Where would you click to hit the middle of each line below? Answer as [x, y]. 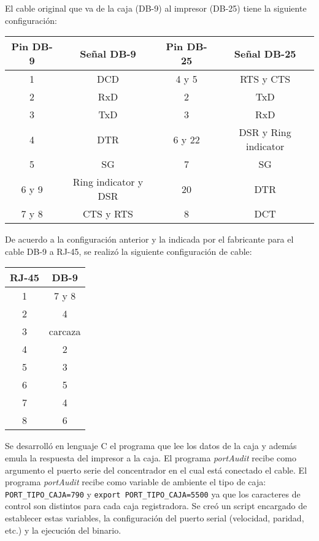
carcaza [65, 331]
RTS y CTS [265, 79]
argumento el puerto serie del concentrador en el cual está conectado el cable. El [156, 470]
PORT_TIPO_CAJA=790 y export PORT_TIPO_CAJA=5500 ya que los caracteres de [153, 494]
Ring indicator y [108, 182]
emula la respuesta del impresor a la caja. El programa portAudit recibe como [151, 457]
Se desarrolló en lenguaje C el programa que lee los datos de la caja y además [151, 446]
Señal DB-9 [108, 53]
